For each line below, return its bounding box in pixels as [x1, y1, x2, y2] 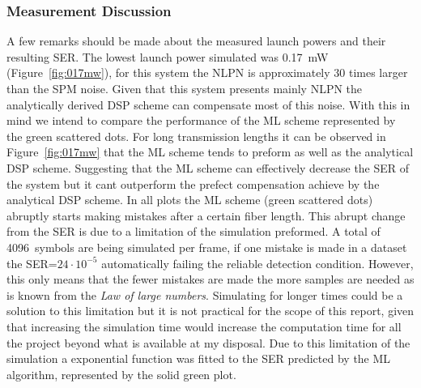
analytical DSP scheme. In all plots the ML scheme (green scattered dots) [6, 191, 373, 208]
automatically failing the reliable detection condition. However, [101, 254, 414, 271]
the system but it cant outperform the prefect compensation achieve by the [6, 175, 380, 192]
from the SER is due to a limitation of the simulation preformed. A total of [6, 223, 381, 240]
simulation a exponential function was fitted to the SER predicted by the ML [6, 350, 391, 367]
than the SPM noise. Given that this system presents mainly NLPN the [6, 80, 363, 96]
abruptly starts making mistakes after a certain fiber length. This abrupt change [6, 207, 406, 224]
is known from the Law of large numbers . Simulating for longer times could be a [6, 286, 403, 303]
